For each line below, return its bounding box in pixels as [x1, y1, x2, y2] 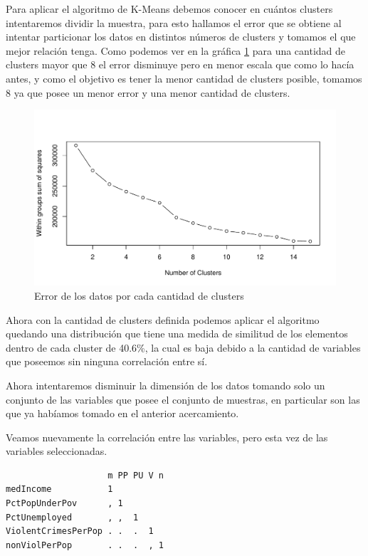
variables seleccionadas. [6, 444, 107, 458]
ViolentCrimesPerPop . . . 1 [6, 526, 154, 537]
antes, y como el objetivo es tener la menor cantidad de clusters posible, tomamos [6, 70, 362, 85]
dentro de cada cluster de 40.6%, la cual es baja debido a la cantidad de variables [6, 340, 361, 355]
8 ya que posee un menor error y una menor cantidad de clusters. [6, 85, 290, 100]
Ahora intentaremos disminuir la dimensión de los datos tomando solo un [6, 377, 325, 392]
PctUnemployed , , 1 [6, 512, 139, 523]
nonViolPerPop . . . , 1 [6, 540, 164, 550]
